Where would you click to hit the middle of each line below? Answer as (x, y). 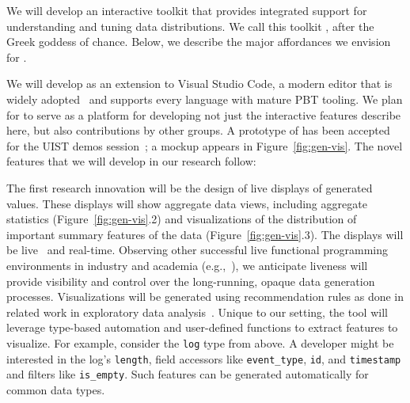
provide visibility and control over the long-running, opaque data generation (191, 281)
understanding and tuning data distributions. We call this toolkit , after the (190, 26)
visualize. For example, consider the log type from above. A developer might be (200, 342)
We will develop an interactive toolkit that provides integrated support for (187, 10)
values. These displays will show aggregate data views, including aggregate (187, 203)
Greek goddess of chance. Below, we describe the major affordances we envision (199, 42)
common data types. (56, 389)
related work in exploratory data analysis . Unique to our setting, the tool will (197, 312)
